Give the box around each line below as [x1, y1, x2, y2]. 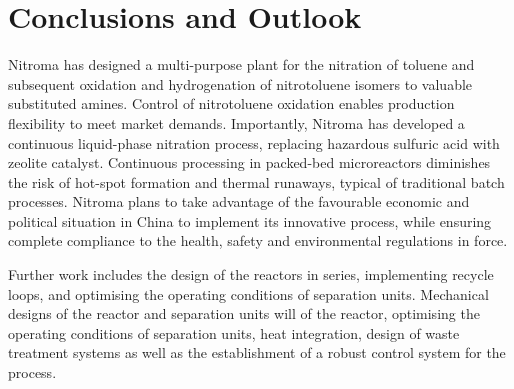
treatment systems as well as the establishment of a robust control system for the [8, 342, 506, 363]
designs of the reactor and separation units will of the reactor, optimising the [8, 303, 480, 324]
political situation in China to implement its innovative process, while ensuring [8, 210, 492, 231]
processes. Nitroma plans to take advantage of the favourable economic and [8, 191, 470, 212]
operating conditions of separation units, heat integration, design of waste [8, 322, 460, 343]
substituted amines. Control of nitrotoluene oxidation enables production [8, 93, 455, 114]
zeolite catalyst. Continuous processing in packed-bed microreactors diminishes [8, 152, 491, 173]
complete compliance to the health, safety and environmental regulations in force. [8, 230, 508, 251]
